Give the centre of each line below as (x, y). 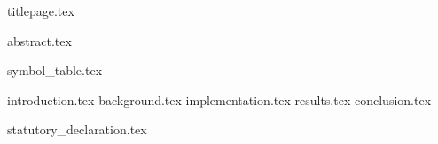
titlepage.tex (41, 11)
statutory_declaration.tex (77, 129)
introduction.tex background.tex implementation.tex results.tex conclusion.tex (219, 99)
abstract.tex (39, 40)
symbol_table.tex (55, 70)
